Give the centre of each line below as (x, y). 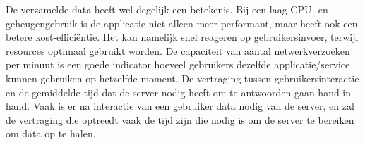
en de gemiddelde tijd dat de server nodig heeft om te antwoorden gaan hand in (179, 92)
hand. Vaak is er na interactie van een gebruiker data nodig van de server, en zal (180, 106)
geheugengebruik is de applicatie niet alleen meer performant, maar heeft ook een (182, 23)
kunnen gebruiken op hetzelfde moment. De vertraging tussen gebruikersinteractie (182, 78)
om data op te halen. (51, 133)
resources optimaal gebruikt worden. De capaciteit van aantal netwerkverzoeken (178, 50)
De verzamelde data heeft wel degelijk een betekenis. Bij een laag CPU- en (167, 9)
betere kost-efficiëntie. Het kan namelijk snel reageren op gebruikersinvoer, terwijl (182, 37)
